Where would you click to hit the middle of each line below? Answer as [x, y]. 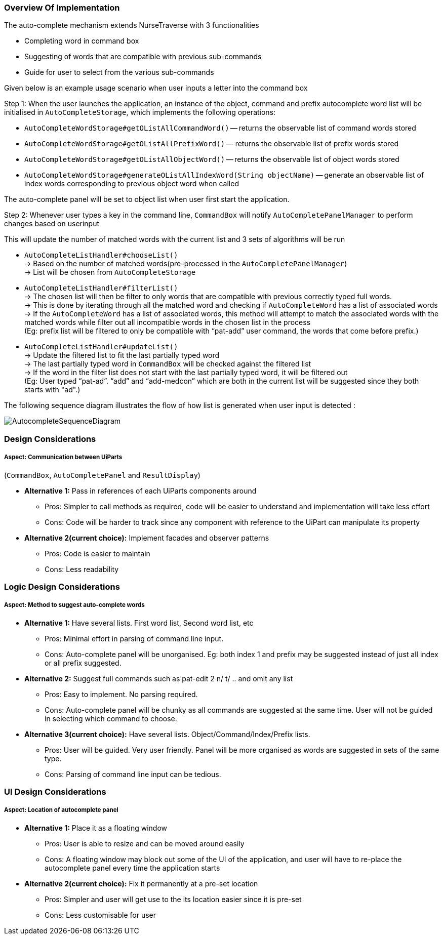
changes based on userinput [52, 224]
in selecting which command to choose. [111, 718]
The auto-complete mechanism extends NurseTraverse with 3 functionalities [132, 25]
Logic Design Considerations [62, 586]
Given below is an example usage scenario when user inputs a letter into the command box [156, 88]
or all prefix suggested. [83, 663]
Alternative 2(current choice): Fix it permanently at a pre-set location [141, 883]
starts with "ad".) [52, 390]
